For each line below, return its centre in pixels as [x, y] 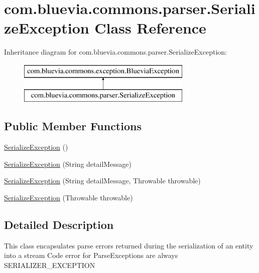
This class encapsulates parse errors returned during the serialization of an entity [129, 245]
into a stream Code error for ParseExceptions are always [91, 255]
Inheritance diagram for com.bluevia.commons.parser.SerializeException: [115, 52]
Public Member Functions [73, 126]
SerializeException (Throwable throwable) [69, 198]
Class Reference [150, 28]
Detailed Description [59, 225]
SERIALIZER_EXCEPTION [50, 265]
